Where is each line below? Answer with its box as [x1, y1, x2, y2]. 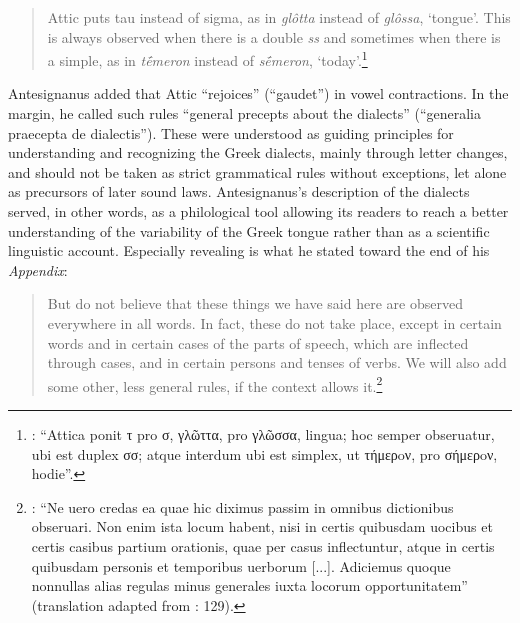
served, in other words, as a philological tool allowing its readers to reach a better [8, 201, 509, 221]
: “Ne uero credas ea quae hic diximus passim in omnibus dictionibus [31, 496, 454, 517]
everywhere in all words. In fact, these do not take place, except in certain [47, 312, 502, 333]
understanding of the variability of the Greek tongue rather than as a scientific [8, 220, 490, 241]
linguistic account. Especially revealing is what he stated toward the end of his [8, 240, 490, 261]
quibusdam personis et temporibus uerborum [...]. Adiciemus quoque [31, 555, 451, 576]
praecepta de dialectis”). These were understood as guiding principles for [8, 122, 454, 143]
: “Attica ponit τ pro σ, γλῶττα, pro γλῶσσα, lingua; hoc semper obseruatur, [31, 424, 495, 444]
